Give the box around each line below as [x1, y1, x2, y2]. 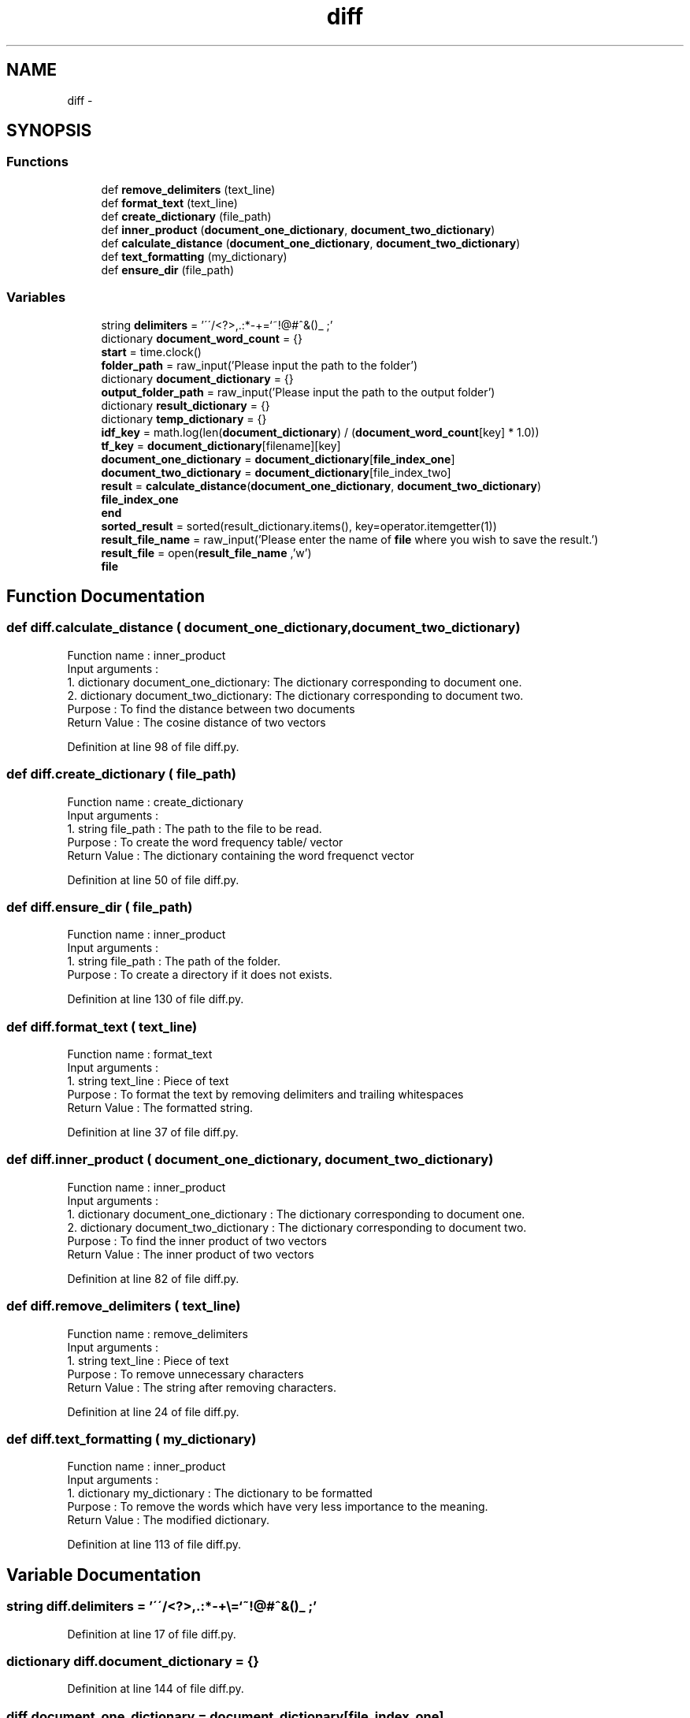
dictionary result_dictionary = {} [101, 398, 270, 412]
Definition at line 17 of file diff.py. [67, 1627, 236, 1641]
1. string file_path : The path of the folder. [67, 954, 280, 969]
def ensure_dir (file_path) [101, 262, 235, 277]
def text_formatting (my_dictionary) [101, 249, 287, 263]
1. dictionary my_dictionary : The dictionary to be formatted [67, 1486, 373, 1500]
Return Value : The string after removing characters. [67, 1380, 337, 1394]
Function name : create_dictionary [67, 794, 243, 809]
